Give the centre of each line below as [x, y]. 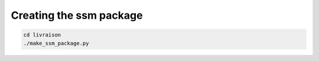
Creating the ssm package [77, 15]
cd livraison [42, 35]
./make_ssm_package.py [56, 43]
